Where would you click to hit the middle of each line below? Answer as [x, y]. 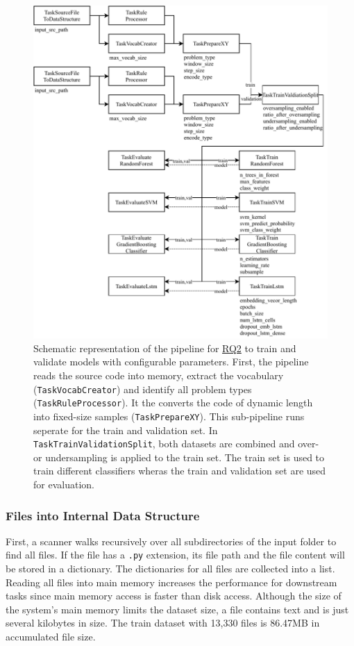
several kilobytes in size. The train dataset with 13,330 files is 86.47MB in [163, 623]
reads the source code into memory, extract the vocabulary [159, 375]
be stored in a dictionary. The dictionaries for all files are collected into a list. [170, 569]
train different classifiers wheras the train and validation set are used [180, 471]
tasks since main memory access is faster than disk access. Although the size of [174, 596]
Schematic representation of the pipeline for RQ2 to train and [165, 348]
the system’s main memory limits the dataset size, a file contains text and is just [177, 609]
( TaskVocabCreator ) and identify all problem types [143, 389]
